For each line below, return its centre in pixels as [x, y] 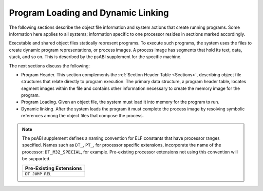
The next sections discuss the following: [49, 65]
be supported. [36, 159]
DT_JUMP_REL [38, 174]
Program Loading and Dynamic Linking [89, 13]
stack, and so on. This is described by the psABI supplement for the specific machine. [95, 57]
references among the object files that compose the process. [83, 116]
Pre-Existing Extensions [54, 168]
